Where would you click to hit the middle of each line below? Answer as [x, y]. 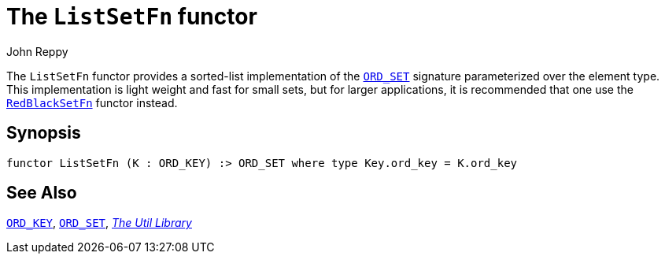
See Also [42, 193]
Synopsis [44, 133]
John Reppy [37, 51]
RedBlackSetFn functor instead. [92, 102]
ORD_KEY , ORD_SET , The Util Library [99, 223]
